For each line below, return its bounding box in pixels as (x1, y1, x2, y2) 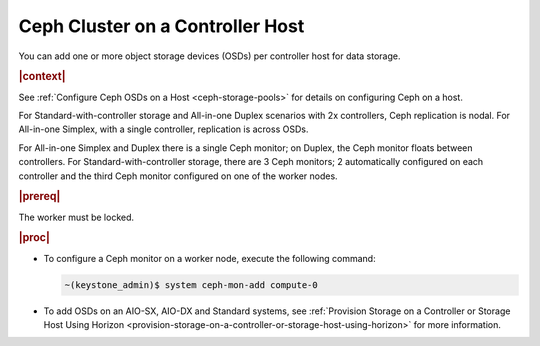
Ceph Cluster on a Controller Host (18, 15, 305, 37)
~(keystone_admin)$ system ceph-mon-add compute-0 (64, 279, 319, 290)
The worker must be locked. (18, 211, 135, 223)
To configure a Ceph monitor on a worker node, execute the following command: (43, 252, 376, 264)
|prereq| (18, 190, 61, 204)
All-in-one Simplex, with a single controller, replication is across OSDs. (18, 123, 309, 135)
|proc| (18, 231, 50, 245)
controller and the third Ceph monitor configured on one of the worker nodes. (18, 170, 339, 182)
